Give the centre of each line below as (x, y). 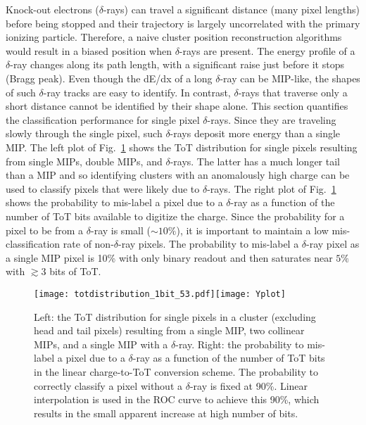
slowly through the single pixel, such (84, 133)
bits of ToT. (75, 271)
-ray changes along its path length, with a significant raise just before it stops (177, 64)
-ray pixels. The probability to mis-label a (209, 244)
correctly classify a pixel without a (108, 385)
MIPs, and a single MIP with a (101, 344)
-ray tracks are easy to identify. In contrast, (137, 92)
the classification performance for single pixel (103, 119)
